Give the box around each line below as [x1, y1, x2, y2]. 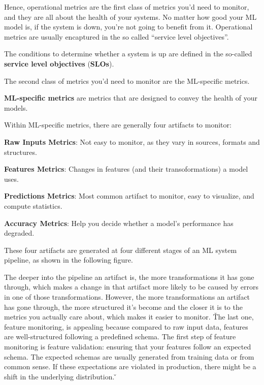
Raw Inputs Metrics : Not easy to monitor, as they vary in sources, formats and [4, 136, 260, 147]
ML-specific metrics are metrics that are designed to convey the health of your [4, 92, 257, 103]
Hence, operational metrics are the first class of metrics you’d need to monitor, [4, 2, 249, 12]
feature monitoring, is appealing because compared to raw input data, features [4, 321, 248, 332]
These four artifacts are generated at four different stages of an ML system [4, 244, 237, 255]
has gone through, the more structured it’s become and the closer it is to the [4, 301, 243, 312]
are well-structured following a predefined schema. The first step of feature [4, 331, 236, 342]
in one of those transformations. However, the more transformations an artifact [4, 292, 250, 302]
